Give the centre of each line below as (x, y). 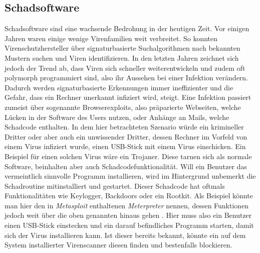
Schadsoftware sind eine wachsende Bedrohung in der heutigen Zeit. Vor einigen (127, 28)
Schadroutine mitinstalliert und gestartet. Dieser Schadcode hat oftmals (115, 185)
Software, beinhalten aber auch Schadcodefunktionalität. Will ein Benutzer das (126, 166)
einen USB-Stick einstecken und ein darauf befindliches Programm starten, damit (129, 225)
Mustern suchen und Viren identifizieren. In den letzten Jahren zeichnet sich (122, 57)
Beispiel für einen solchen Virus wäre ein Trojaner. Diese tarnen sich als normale (128, 156)
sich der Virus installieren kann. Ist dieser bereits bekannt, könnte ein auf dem (125, 235)
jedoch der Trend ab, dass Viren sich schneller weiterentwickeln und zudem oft (125, 68)
